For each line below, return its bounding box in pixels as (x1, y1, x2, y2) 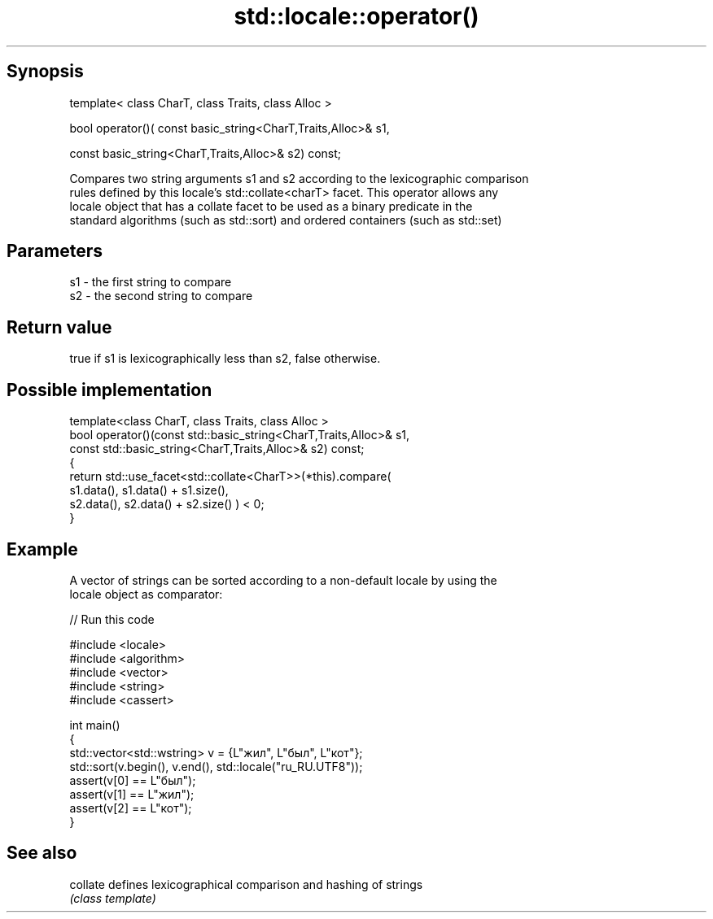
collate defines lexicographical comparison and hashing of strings (69, 877, 423, 891)
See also (7, 843, 77, 864)
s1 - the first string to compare (69, 275, 232, 290)
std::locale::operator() (234, 2, 479, 30)
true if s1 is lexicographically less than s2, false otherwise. (69, 351, 381, 366)
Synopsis (7, 61, 84, 82)
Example (7, 538, 78, 560)
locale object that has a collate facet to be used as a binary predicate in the (69, 198, 473, 213)
